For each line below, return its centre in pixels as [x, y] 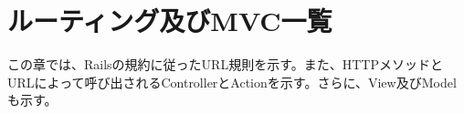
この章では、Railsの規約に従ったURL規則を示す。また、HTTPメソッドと [226, 64]
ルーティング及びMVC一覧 [170, 21]
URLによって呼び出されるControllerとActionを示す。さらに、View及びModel [232, 82]
